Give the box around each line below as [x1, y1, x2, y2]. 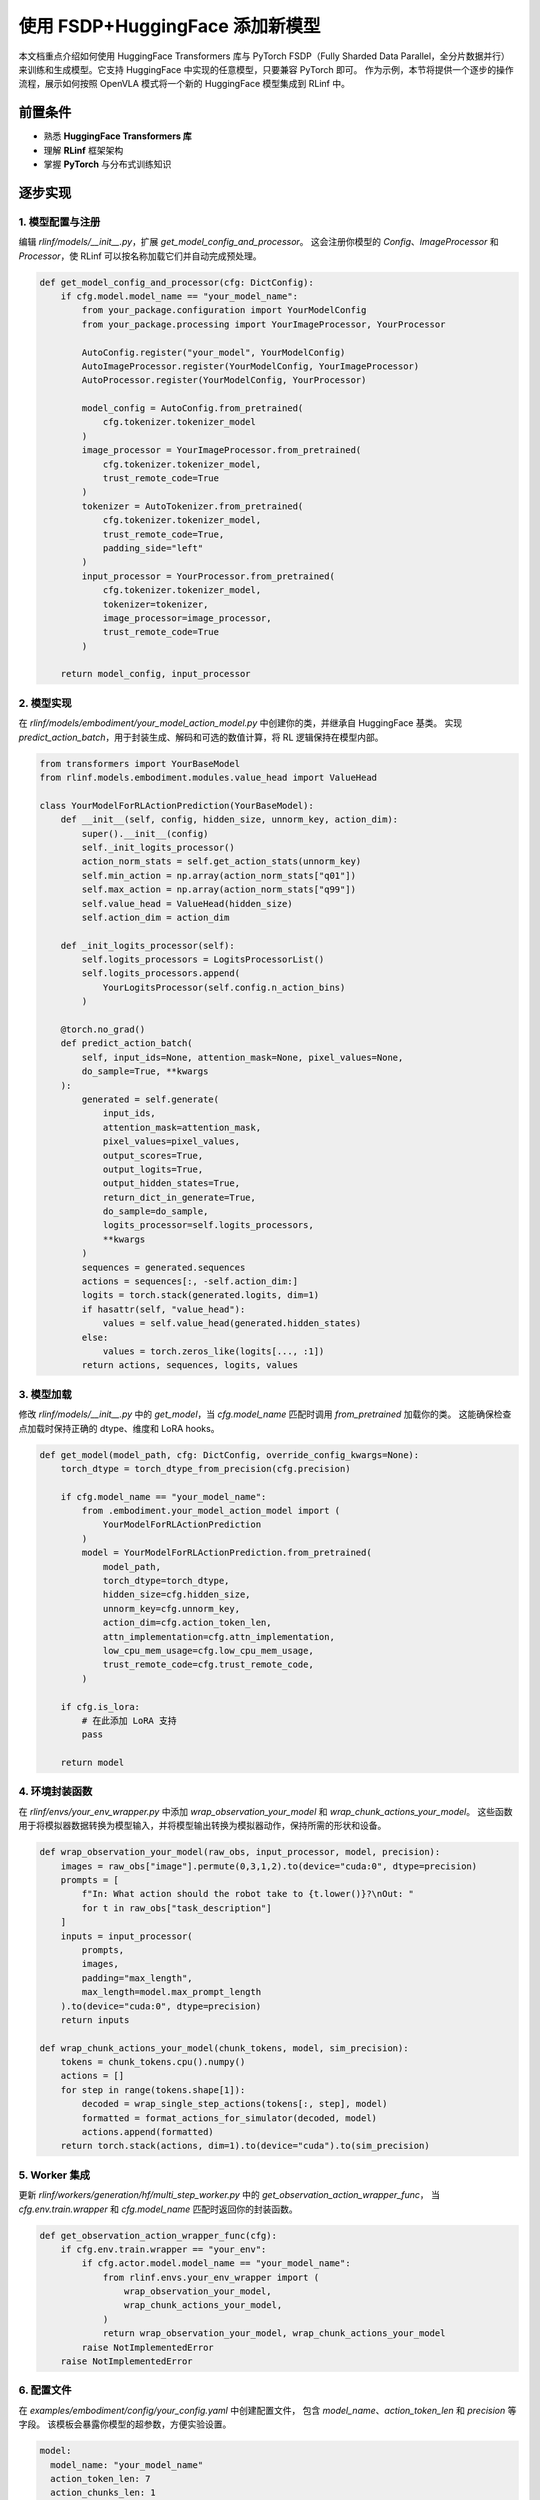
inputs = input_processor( [60, 1930, 194, 1942]
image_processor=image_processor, [102, 612, 272, 624]
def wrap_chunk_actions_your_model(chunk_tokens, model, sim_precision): [39, 2042, 409, 2054]
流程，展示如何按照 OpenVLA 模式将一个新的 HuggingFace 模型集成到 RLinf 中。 [18, 78, 350, 90]
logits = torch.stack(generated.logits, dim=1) [81, 1290, 320, 1301]
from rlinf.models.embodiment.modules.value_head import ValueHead [39, 771, 378, 783]
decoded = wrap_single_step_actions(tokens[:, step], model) [81, 2098, 388, 2110]
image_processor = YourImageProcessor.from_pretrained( [81, 445, 362, 456]
